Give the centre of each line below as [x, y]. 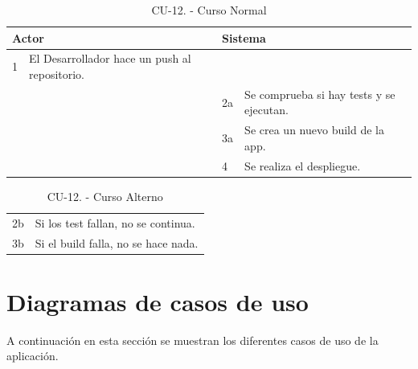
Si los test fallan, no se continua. [115, 222]
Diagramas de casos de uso [158, 301]
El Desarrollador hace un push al [110, 58]
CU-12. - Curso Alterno [105, 196]
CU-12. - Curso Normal [209, 10]
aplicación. [33, 356]
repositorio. [57, 74]
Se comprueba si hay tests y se [320, 94]
